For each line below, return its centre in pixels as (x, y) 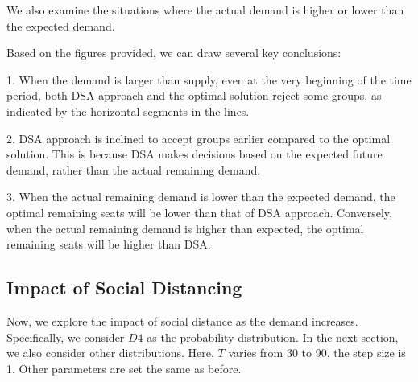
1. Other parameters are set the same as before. (124, 368)
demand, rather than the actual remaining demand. (134, 169)
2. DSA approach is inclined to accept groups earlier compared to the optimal (199, 138)
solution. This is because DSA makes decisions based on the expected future (195, 154)
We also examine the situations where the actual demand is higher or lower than (205, 10)
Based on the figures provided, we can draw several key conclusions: (174, 53)
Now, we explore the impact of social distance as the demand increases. (182, 320)
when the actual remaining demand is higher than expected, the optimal (185, 228)
